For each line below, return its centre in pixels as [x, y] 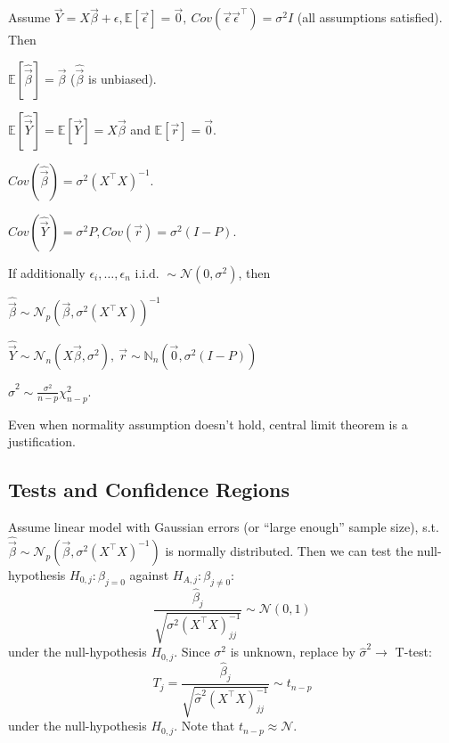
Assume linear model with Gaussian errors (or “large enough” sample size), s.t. [224, 526]
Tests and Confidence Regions [149, 490]
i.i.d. [147, 274]
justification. [42, 441]
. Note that [204, 726]
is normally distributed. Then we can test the [289, 550]
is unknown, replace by [293, 652]
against [149, 574]
